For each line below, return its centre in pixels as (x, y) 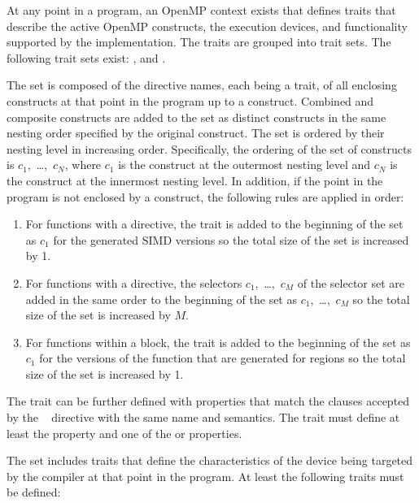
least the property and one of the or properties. (124, 433)
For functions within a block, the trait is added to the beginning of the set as (218, 342)
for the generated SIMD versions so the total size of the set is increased (231, 239)
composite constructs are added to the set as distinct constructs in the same (196, 117)
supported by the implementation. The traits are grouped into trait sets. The (199, 42)
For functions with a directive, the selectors (134, 282)
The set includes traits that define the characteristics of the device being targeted (210, 460)
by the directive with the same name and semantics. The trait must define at (203, 417)
